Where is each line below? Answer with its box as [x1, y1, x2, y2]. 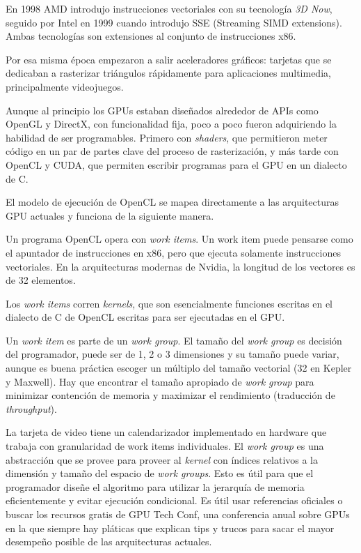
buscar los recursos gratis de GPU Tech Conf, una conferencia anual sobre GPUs [6, 507, 350, 521]
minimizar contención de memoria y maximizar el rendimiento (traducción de [6, 388, 335, 402]
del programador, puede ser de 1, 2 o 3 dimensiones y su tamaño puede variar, [6, 347, 339, 361]
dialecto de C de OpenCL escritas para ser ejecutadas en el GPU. [6, 310, 285, 324]
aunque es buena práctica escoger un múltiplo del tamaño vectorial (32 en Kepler [6, 361, 352, 375]
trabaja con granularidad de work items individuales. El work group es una [6, 439, 324, 453]
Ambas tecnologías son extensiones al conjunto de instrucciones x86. [6, 29, 296, 43]
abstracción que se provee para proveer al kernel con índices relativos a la [6, 452, 319, 467]
